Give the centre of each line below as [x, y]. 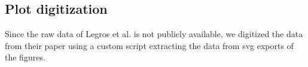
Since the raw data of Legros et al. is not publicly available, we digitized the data [154, 34]
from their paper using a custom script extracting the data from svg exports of [149, 45]
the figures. [25, 57]
